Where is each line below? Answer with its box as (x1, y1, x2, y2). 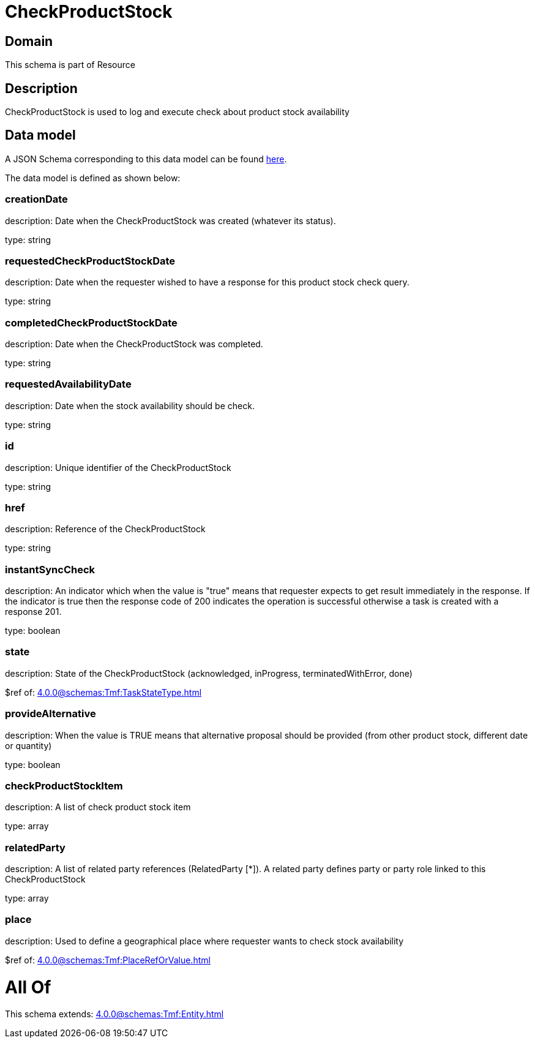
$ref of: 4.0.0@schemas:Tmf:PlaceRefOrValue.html (5, 954, 211, 965)
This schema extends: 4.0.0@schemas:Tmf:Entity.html (5, 1009, 224, 1020)
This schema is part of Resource (5, 59, 135, 70)
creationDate (5, 193, 68, 206)
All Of (5, 976, 51, 998)
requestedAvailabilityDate (5, 378, 132, 391)
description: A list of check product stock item (5, 802, 191, 813)
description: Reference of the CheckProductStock (5, 524, 206, 535)
